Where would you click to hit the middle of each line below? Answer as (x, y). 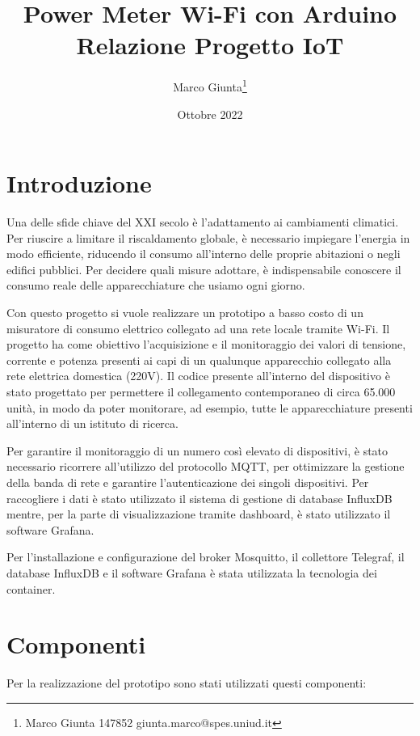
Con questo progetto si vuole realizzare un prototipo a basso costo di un (185, 313)
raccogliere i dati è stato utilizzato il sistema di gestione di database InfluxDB (199, 498)
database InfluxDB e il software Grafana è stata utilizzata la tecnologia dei (192, 572)
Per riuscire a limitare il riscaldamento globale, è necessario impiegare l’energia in (208, 237)
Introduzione (79, 183)
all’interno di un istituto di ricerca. (92, 423)
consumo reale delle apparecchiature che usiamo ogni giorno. (156, 285)
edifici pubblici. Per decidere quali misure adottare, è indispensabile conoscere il (204, 269)
